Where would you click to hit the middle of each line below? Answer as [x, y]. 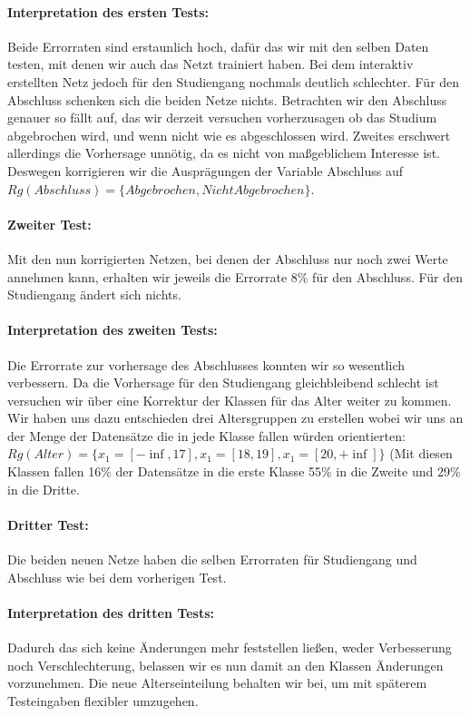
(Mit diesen [421, 453]
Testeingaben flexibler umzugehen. [103, 700]
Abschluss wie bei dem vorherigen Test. [117, 577]
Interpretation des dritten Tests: [111, 612]
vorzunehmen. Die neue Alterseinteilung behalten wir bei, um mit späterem [217, 683]
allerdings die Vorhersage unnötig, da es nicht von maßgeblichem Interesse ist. [224, 153]
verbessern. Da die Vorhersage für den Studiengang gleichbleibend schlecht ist [223, 383]
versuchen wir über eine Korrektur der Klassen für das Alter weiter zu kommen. [230, 400]
